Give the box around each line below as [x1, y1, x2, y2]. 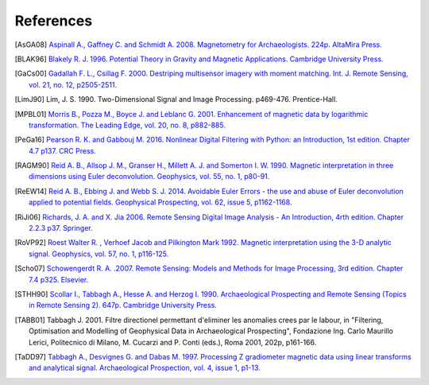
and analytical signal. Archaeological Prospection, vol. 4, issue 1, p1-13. [29, 363, 261, 373]
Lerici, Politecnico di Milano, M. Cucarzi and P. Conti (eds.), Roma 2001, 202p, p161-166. [29, 337, 317, 347]
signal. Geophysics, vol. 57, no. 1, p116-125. [29, 249, 169, 259]
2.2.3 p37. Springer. [29, 224, 93, 233]
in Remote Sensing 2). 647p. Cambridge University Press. [29, 301, 218, 310]
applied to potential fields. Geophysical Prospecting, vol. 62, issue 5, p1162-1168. [29, 197, 292, 207]
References [14, 12, 93, 29]
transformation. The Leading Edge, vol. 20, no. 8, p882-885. [29, 120, 226, 130]
